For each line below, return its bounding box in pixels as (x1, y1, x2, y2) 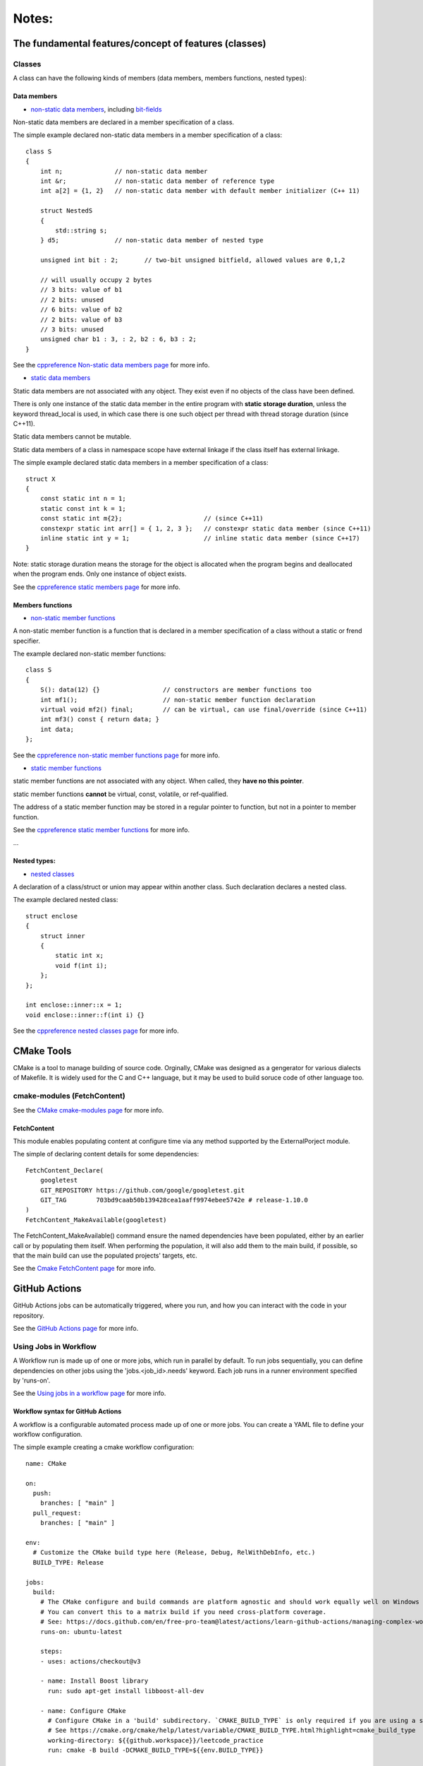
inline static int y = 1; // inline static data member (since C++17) (39, 534, 360, 542)
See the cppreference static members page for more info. (13, 583, 181, 591)
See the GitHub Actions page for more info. (13, 1324, 139, 1332)
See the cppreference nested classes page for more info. (13, 1026, 179, 1035)
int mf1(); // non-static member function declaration (39, 696, 316, 704)
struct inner (39, 932, 85, 940)
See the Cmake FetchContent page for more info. (13, 1264, 157, 1273)
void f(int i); (55, 961, 108, 969)
